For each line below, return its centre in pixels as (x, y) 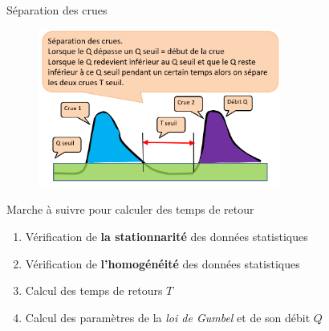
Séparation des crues (57, 10)
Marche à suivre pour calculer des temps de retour (130, 209)
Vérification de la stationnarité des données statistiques (167, 237)
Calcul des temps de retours (94, 290)
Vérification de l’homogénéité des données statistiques (162, 263)
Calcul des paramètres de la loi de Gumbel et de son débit (168, 317)
